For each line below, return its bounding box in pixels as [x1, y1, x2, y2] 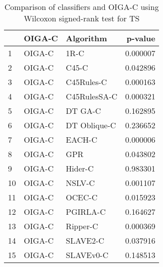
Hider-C [66, 163, 94, 174]
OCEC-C [66, 191, 97, 203]
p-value [126, 32, 156, 44]
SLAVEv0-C [66, 249, 108, 261]
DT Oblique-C [66, 119, 116, 131]
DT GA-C [66, 105, 101, 116]
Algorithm [66, 32, 107, 44]
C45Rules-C [66, 76, 107, 88]
